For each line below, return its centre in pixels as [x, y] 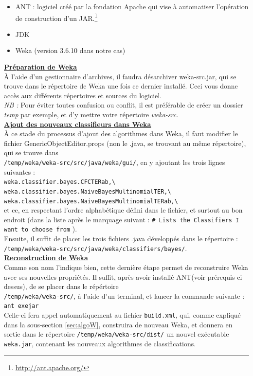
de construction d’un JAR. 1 [56, 17]
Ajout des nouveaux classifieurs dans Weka [78, 124]
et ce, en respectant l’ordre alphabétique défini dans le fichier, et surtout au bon [123, 210]
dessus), [16, 286]
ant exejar [21, 306]
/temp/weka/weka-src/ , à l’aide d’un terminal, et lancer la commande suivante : [124, 295]
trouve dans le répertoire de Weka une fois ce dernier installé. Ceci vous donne [121, 86]
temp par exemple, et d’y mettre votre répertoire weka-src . [91, 114]
